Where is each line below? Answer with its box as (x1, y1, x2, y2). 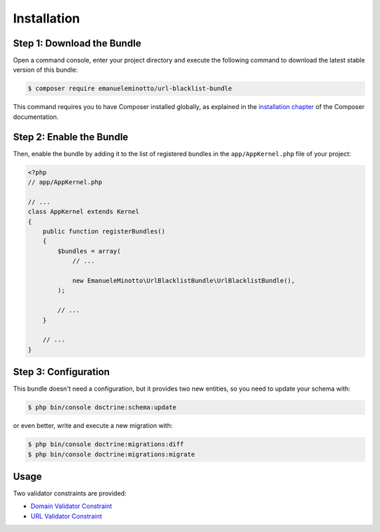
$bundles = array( (57, 247, 121, 255)
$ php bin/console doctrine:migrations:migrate (27, 450, 195, 458)
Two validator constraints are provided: (13, 489, 127, 498)
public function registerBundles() (42, 227, 165, 236)
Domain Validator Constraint (30, 502, 113, 510)
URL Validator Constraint (30, 512, 102, 520)
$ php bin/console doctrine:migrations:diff (27, 441, 184, 448)
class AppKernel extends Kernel (27, 208, 140, 216)
